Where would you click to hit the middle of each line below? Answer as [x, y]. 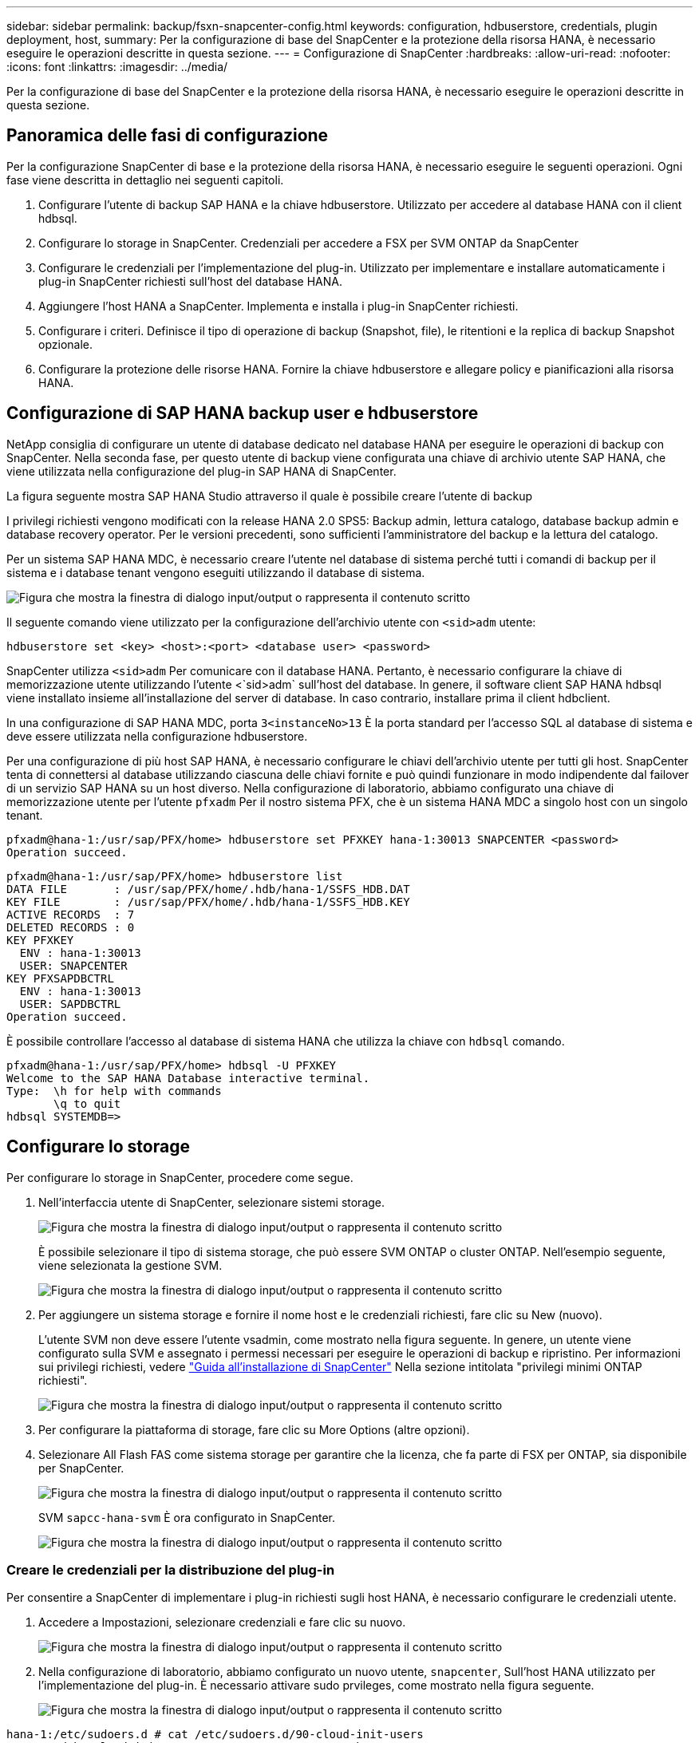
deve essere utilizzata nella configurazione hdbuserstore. [157, 736]
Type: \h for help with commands [114, 1091]
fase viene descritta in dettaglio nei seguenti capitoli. [145, 180]
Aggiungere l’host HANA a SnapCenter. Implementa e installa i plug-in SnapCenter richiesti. [278, 306]
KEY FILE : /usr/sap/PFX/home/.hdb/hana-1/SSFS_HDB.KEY [208, 901]
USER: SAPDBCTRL [70, 1004]
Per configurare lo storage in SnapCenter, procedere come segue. [180, 1177]
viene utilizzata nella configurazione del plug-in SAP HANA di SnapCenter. [201, 471]
